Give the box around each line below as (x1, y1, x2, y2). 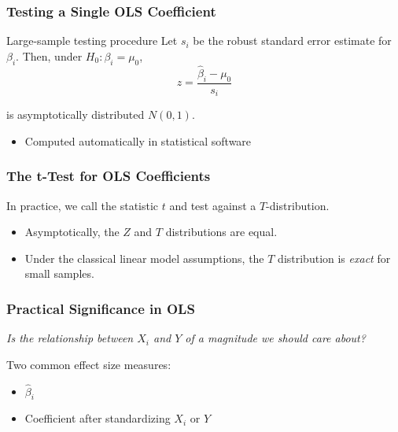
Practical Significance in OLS (6, 298, 195, 318)
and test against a (169, 197, 256, 213)
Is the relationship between (6, 330, 134, 346)
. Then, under (16, 47, 83, 64)
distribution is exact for (278, 249, 391, 266)
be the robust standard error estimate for (193, 32, 392, 49)
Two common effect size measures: (6, 356, 171, 372)
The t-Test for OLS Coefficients (6, 166, 211, 186)
